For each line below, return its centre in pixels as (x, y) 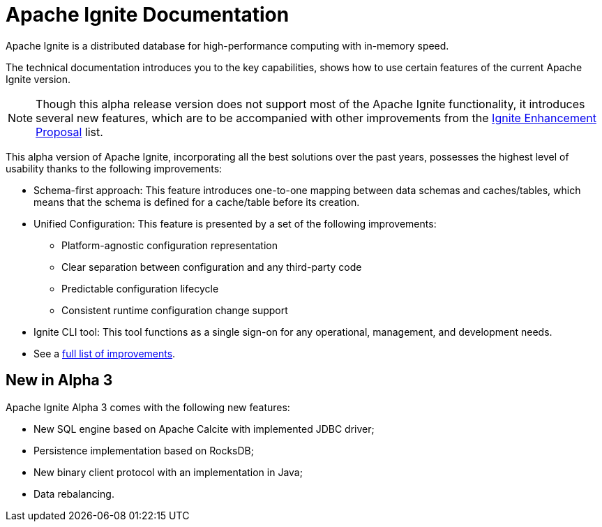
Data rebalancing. (74, 493)
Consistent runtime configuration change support (175, 310)
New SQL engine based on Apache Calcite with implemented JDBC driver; (204, 429)
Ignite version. (38, 79)
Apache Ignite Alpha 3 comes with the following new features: (148, 407)
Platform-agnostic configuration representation (170, 245)
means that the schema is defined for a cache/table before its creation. (197, 202)
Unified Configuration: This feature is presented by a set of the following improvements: (235, 223)
